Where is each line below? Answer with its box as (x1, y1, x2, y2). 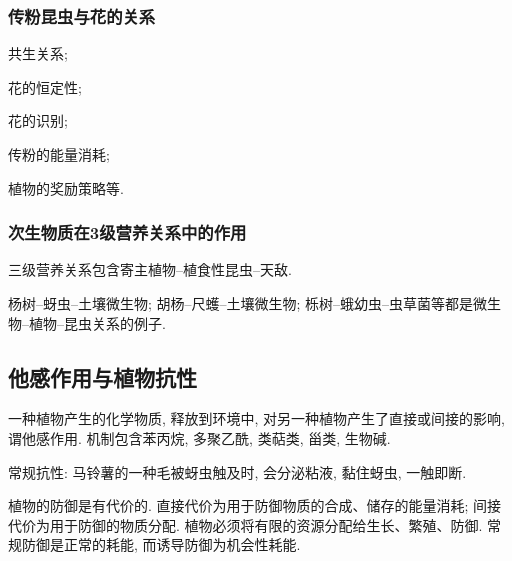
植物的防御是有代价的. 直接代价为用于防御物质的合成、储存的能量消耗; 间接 (8, 495, 502, 516)
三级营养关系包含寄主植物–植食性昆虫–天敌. (8, 259, 292, 280)
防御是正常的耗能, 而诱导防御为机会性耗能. (21, 534, 301, 555)
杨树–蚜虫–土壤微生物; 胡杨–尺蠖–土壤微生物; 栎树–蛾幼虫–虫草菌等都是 (8, 293, 474, 313)
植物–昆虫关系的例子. (28, 312, 166, 333)
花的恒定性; (8, 76, 82, 97)
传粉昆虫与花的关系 (8, 3, 156, 28)
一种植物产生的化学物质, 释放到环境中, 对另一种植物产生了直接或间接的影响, (8, 408, 505, 429)
